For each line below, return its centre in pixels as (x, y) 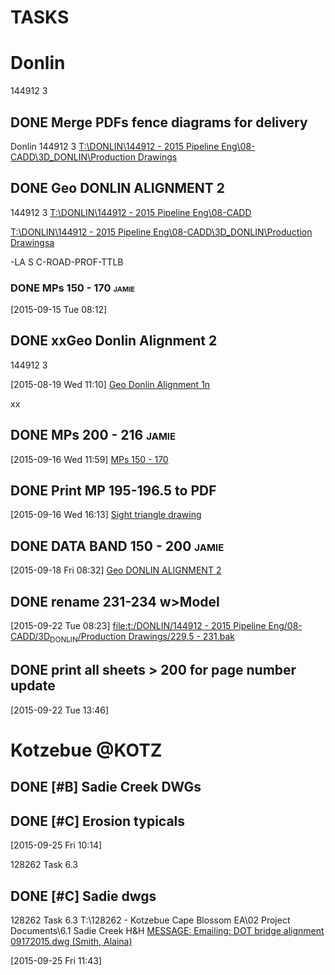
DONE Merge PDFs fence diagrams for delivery (159, 122)
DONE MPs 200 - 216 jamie (93, 435)
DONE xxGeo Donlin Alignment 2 (114, 341)
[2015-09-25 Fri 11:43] (56, 960)
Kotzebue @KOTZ (86, 750)
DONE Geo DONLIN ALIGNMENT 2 (118, 188)
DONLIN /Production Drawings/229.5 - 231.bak (142, 638)
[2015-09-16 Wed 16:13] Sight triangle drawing (106, 515)
